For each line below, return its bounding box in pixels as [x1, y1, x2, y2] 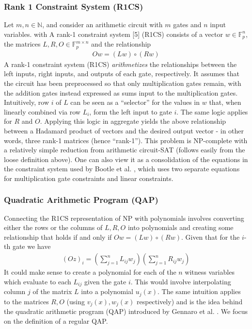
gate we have [12, 241, 51, 251]
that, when [209, 97, 241, 107]
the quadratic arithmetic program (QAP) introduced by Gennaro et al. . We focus [4, 306, 248, 316]
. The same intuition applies [157, 286, 241, 296]
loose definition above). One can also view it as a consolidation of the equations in [4, 154, 248, 164]
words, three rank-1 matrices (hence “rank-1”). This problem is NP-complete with [4, 135, 248, 145]
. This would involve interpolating [130, 276, 231, 286]
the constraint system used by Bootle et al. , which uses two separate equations [4, 164, 240, 174]
